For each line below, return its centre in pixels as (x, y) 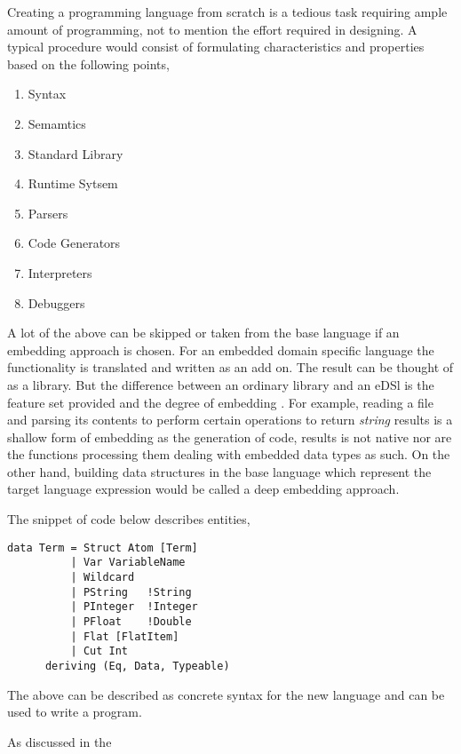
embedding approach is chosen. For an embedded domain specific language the (221, 349)
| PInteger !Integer (134, 607)
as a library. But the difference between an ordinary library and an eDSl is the (221, 384)
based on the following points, (88, 63)
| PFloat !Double (131, 621)
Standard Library (76, 153)
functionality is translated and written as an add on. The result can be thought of (230, 367)
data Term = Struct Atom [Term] (103, 548)
